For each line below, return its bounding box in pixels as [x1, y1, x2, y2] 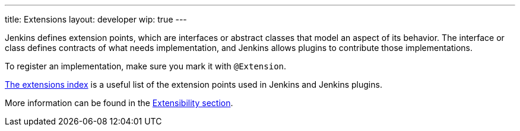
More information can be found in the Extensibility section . [5, 98, 233, 108]
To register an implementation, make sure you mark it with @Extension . [5, 61, 287, 71]
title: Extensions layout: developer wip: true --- [5, 14, 187, 24]
